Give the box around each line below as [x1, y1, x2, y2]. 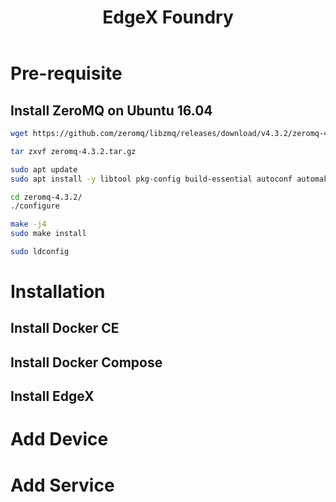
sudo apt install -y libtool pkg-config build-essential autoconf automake [10, 174, 333, 184]
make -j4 [10, 219, 47, 230]
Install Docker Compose [10, 354, 163, 371]
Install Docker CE [10, 320, 120, 337]
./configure [10, 201, 60, 211]
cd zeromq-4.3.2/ [10, 192, 83, 202]
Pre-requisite [10, 62, 123, 85]
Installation [10, 281, 106, 303]
